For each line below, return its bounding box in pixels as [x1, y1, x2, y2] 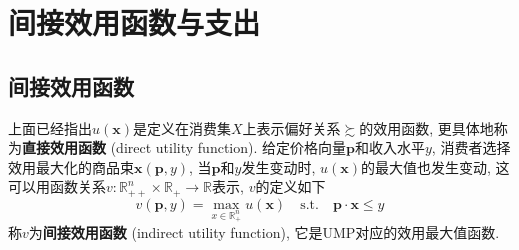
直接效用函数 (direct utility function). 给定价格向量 [22, 137, 347, 158]
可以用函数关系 [8, 176, 106, 197]
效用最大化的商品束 [8, 156, 134, 177]
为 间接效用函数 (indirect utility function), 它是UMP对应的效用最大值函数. [28, 222, 500, 242]
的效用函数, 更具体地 [359, 117, 494, 138]
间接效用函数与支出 [8, 2, 261, 43]
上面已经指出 [8, 117, 92, 138]
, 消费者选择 [431, 137, 511, 158]
